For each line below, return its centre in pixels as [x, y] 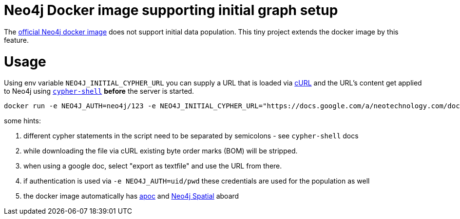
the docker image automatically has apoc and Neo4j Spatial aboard [131, 196]
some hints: [22, 121]
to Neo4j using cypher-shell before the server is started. [99, 91]
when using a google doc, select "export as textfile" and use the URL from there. [153, 166]
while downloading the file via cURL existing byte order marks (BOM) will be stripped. [161, 151]
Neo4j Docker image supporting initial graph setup [171, 10]
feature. [17, 40]
